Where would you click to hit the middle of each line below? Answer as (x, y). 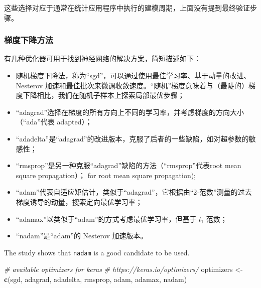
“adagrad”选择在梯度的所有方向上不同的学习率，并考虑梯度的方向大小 (130, 112)
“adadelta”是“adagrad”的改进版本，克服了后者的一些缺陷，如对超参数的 (132, 138)
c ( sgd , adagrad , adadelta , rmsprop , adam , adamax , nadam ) (96, 279)
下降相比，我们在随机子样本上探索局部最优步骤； (104, 95)
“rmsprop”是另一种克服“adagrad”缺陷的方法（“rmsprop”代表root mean (128, 165)
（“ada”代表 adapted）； (54, 122)
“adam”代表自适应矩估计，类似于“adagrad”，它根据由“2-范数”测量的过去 (134, 192)
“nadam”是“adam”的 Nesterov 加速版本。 (82, 236)
